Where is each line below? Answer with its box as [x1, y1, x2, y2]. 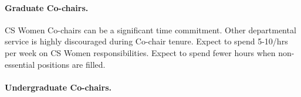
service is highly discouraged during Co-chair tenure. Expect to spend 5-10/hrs [5, 35, 288, 47]
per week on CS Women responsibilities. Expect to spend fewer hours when [5, 46, 276, 58]
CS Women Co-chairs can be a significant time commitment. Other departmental [5, 23, 296, 36]
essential [5, 58, 35, 70]
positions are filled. [37, 58, 106, 70]
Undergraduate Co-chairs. [5, 81, 111, 93]
